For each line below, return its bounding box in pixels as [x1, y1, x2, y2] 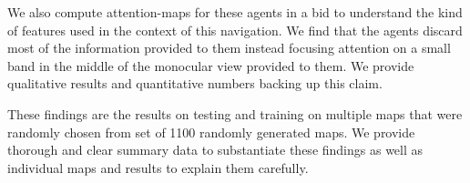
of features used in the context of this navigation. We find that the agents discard [7, 20, 463, 39]
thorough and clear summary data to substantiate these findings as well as [7, 140, 424, 159]
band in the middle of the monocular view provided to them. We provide [7, 56, 414, 75]
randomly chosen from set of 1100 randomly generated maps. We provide [7, 122, 415, 141]
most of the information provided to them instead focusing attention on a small [7, 38, 451, 57]
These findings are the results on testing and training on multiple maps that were [7, 104, 463, 123]
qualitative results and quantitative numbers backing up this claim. [7, 74, 383, 93]
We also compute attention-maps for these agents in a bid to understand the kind [7, 3, 463, 21]
